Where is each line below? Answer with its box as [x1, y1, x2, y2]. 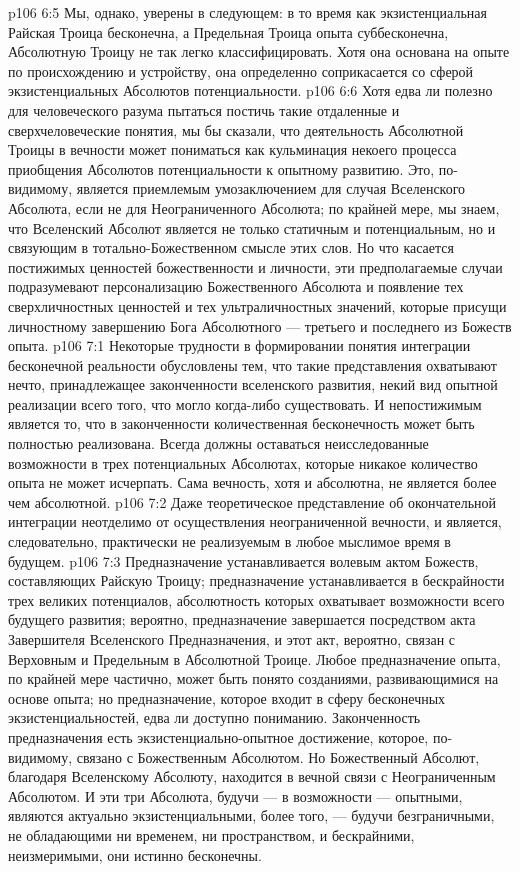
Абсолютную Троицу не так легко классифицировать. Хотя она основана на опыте [8, 41, 510, 62]
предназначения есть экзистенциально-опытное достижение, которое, [8, 726, 429, 747]
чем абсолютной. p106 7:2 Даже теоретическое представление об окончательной [8, 491, 497, 512]
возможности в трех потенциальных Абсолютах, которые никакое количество [8, 452, 478, 473]
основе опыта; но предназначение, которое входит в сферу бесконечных [8, 687, 446, 708]
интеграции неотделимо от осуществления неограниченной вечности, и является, [8, 511, 502, 532]
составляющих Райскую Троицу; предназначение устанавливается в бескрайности [8, 570, 505, 591]
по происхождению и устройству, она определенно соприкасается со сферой [8, 60, 474, 81]
